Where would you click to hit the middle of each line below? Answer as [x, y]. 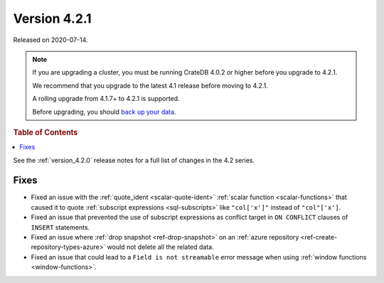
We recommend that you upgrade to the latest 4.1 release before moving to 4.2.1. [150, 85]
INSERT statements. [60, 227]
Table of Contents [46, 132]
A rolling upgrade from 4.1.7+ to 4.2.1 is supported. [106, 99]
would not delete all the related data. [160, 247]
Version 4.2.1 [52, 18]
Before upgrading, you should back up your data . [104, 112]
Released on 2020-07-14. [50, 40]
